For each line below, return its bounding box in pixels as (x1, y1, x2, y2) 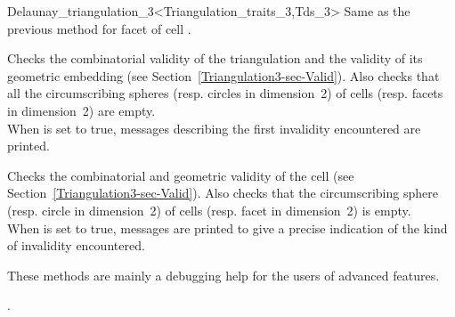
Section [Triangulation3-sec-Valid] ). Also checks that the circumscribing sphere (7, 183, 438, 202)
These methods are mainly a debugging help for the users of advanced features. (7, 265, 440, 284)
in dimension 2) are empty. (7, 101, 156, 119)
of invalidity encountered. (7, 236, 145, 255)
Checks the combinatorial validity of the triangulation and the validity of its (7, 49, 423, 68)
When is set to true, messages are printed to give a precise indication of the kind (7, 218, 448, 237)
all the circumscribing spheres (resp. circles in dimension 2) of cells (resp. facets (7, 84, 443, 102)
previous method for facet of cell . (7, 19, 191, 37)
